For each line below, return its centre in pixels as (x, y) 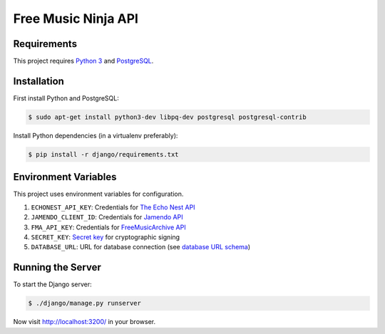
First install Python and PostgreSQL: (66, 98)
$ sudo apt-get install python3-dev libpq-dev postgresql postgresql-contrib (167, 117)
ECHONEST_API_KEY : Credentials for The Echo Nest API (113, 207)
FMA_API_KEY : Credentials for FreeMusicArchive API (108, 227)
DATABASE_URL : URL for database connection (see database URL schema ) (141, 247)
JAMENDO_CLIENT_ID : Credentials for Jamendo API (107, 217)
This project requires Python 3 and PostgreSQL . (83, 61)
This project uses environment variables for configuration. (98, 194)
